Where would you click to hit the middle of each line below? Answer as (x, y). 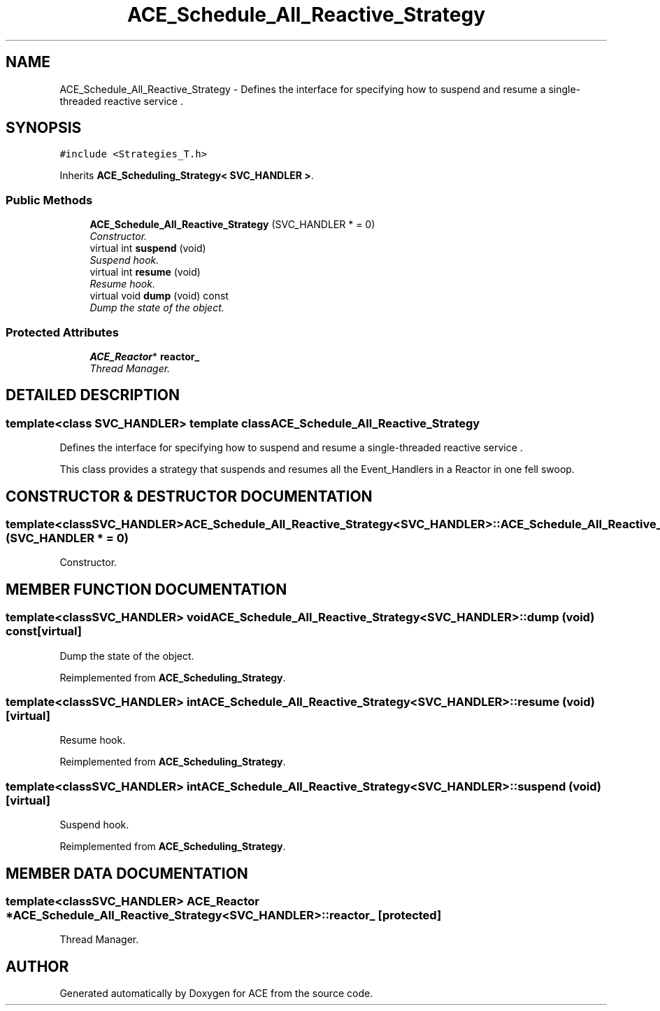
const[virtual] (44, 631)
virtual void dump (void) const (159, 296)
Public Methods (49, 200)
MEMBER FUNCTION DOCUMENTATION (146, 589)
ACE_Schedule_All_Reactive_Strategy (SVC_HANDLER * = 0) (232, 225)
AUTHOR (37, 966)
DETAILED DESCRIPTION (93, 395)
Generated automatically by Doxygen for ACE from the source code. (216, 994)
